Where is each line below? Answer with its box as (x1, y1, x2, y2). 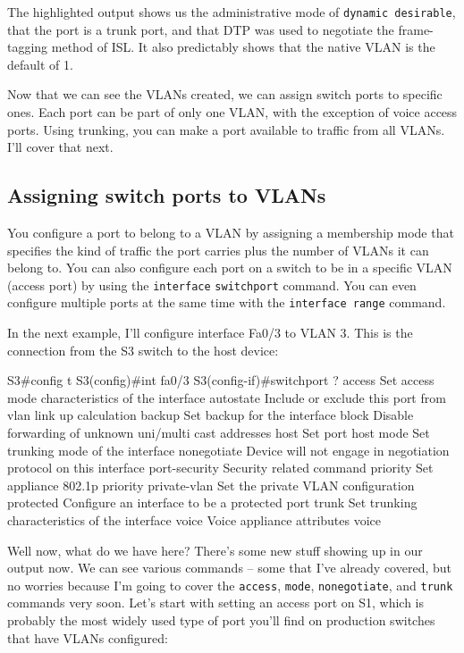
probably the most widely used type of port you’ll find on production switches (7, 611, 435, 630)
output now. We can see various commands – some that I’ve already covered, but (7, 558, 451, 577)
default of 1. (7, 54, 73, 73)
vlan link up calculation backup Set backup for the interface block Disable (7, 406, 414, 424)
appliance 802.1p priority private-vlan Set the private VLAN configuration (7, 475, 415, 494)
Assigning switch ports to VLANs (7, 181, 326, 209)
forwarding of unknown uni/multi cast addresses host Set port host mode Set (7, 423, 430, 442)
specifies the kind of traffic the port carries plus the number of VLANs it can (7, 240, 429, 259)
